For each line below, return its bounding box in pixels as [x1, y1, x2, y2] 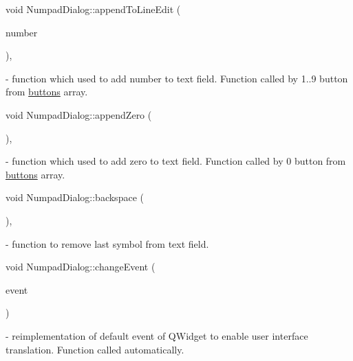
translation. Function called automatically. [6, 342, 184, 356]
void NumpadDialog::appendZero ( [6, 107, 152, 121]
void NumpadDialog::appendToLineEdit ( [6, 2, 181, 16]
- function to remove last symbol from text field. [6, 236, 209, 251]
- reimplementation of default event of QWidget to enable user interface [6, 328, 308, 342]
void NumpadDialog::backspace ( [6, 190, 144, 205]
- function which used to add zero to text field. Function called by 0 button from [6, 154, 346, 168]
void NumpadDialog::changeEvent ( [6, 259, 156, 274]
